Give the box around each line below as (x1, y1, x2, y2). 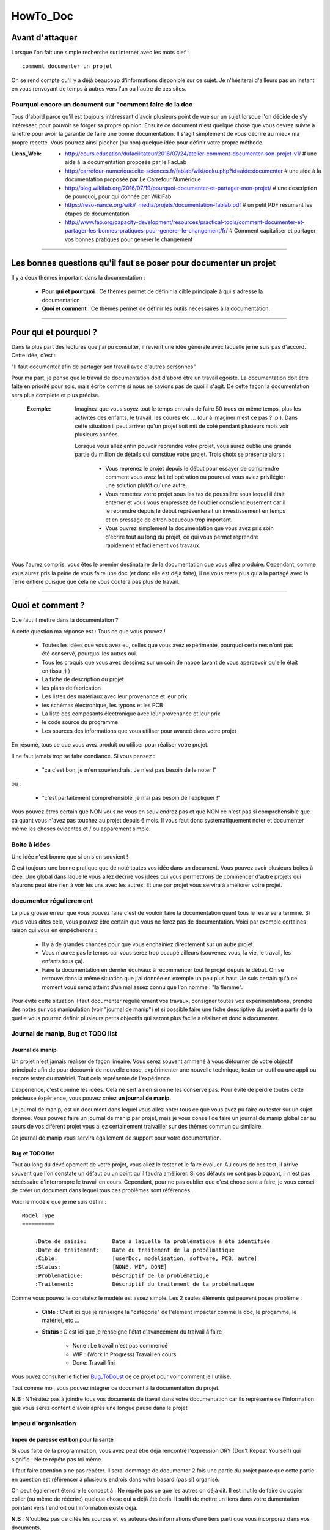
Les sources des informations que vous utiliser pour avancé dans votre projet (42, 727, 237, 734)
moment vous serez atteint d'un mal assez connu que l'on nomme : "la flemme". (42, 983, 243, 991)
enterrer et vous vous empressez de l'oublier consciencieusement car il (105, 499, 286, 506)
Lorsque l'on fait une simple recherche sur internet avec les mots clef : (11, 49, 189, 56)
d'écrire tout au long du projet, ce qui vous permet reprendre (105, 533, 258, 540)
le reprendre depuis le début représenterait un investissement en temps (105, 507, 286, 515)
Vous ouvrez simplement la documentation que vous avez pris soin (105, 524, 274, 532)
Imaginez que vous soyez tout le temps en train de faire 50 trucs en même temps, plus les (75, 405, 301, 412)
